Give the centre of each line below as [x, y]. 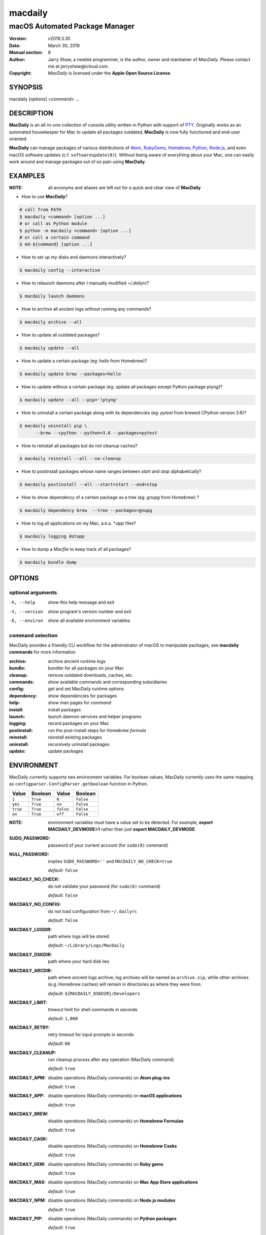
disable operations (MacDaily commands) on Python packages [112, 1218]
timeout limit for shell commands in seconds [93, 1009]
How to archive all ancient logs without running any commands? [86, 309]
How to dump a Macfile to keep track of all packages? [76, 549]
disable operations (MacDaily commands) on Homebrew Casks [113, 1146]
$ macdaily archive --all [51, 322]
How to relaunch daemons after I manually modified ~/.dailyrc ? [85, 283]
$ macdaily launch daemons [52, 296]
